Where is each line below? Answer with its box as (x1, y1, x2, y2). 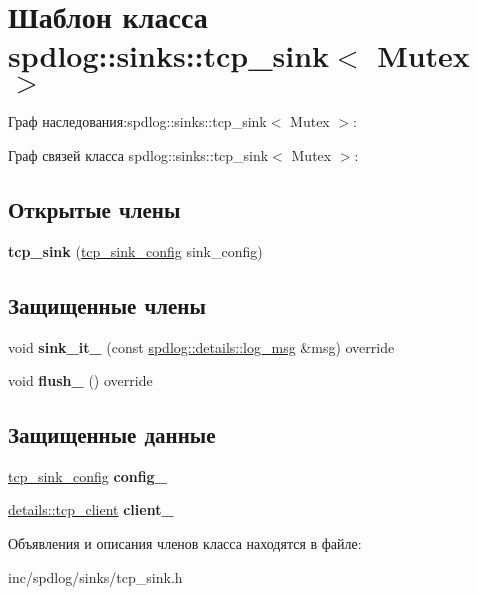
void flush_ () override (8, 370, 153, 391)
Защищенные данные (8, 419, 216, 450)
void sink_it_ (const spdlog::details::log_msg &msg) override (8, 336, 395, 357)
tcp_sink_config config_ (8, 465, 167, 486)
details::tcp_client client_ (8, 499, 174, 520)
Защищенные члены (8, 289, 206, 320)
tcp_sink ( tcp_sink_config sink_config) (8, 240, 263, 261)
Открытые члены (8, 193, 181, 224)
